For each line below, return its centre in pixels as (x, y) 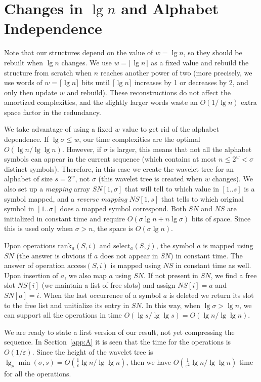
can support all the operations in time (63, 315)
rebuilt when (24, 62)
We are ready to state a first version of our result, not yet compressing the (119, 332)
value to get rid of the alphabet (171, 129)
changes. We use (86, 62)
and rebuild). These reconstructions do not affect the (149, 92)
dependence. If (27, 139)
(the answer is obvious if (54, 255)
